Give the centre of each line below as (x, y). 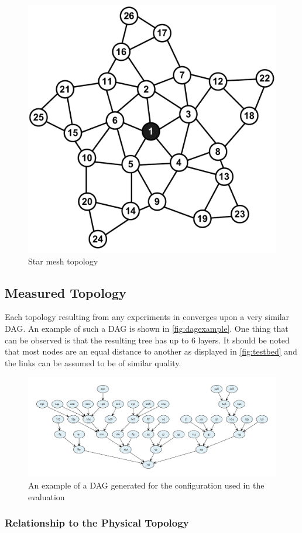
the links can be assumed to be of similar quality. (93, 362)
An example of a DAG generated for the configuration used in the (146, 485)
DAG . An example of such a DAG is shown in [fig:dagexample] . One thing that (147, 328)
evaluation (47, 496)
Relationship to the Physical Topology (97, 523)
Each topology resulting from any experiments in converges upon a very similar (147, 317)
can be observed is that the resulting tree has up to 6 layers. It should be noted (147, 340)
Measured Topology (66, 292)
